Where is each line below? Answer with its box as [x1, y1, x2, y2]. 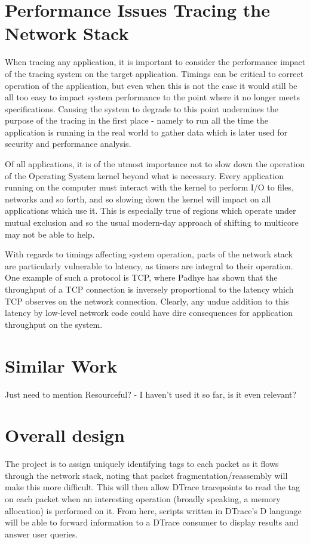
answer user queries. [5, 527, 78, 540]
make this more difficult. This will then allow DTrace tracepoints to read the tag [5, 481, 300, 493]
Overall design [5, 423, 125, 447]
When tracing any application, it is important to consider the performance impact [5, 56, 306, 68]
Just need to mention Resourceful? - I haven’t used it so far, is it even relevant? [5, 388, 297, 400]
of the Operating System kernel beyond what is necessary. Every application [5, 169, 284, 182]
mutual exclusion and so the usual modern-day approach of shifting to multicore [5, 216, 299, 229]
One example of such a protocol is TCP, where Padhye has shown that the [5, 271, 278, 284]
